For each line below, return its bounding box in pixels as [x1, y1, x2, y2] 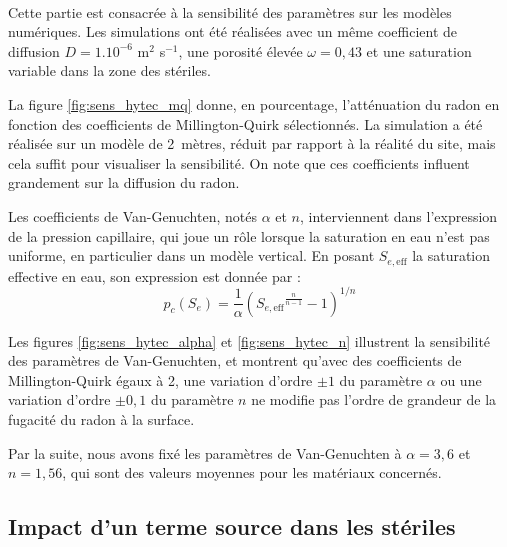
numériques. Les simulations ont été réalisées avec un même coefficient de [8, 21, 458, 42]
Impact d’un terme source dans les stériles [8, 511, 456, 542]
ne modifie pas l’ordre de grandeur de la [251, 389, 497, 410]
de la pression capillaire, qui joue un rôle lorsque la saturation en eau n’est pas [8, 225, 490, 246]
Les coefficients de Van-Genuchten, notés [8, 205, 257, 226]
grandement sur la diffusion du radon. [8, 172, 240, 193]
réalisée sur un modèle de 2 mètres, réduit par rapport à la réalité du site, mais [8, 133, 496, 154]
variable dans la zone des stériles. [8, 60, 211, 81]
